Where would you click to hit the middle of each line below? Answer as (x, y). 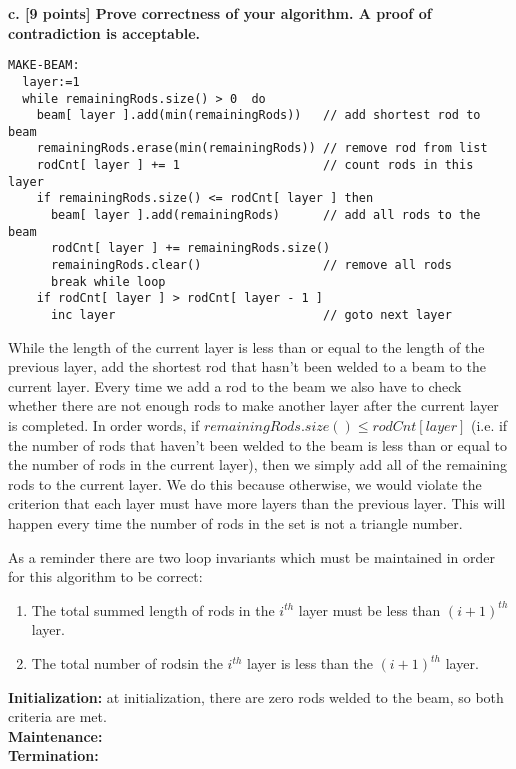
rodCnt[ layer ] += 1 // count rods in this (255, 165)
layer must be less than (369, 609)
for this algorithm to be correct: (105, 576)
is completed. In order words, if (104, 425)
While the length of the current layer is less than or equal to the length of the (246, 346)
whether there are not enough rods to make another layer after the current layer (253, 405)
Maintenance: (55, 735)
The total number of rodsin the (127, 663)
